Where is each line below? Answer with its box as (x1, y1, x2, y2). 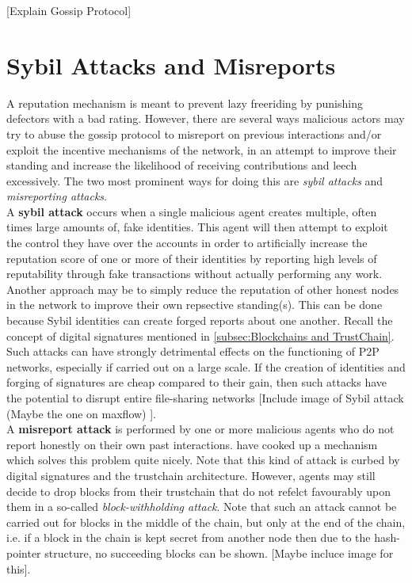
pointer (6, 544, 41, 561)
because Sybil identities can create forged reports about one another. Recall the (6, 312, 393, 329)
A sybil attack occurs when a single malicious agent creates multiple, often (6, 203, 377, 219)
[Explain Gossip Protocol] (6, 2, 132, 18)
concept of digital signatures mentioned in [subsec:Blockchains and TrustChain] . (6, 327, 395, 344)
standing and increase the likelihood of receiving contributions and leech (6, 157, 357, 173)
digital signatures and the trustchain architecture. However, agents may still (6, 467, 376, 483)
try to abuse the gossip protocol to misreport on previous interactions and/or (6, 125, 382, 142)
